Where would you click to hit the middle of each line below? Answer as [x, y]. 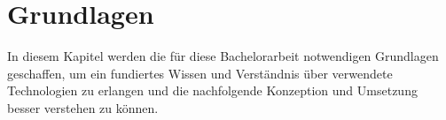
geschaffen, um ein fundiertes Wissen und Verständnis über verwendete [200, 73]
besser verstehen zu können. [83, 107]
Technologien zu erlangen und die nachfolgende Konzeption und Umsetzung [212, 90]
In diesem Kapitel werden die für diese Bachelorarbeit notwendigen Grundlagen [223, 56]
